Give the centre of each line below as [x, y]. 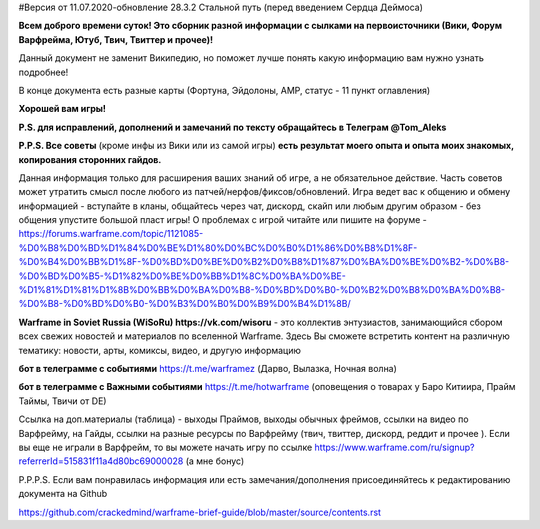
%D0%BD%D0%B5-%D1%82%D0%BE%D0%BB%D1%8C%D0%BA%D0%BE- [182, 276]
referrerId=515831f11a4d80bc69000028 [101, 461]
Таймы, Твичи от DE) [62, 401]
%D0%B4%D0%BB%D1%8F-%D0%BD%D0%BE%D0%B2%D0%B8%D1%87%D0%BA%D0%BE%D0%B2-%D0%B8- [264, 262]
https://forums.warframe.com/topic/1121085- [111, 234]
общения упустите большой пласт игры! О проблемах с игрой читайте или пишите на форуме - [222, 220]
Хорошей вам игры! [62, 109]
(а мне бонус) [215, 461]
